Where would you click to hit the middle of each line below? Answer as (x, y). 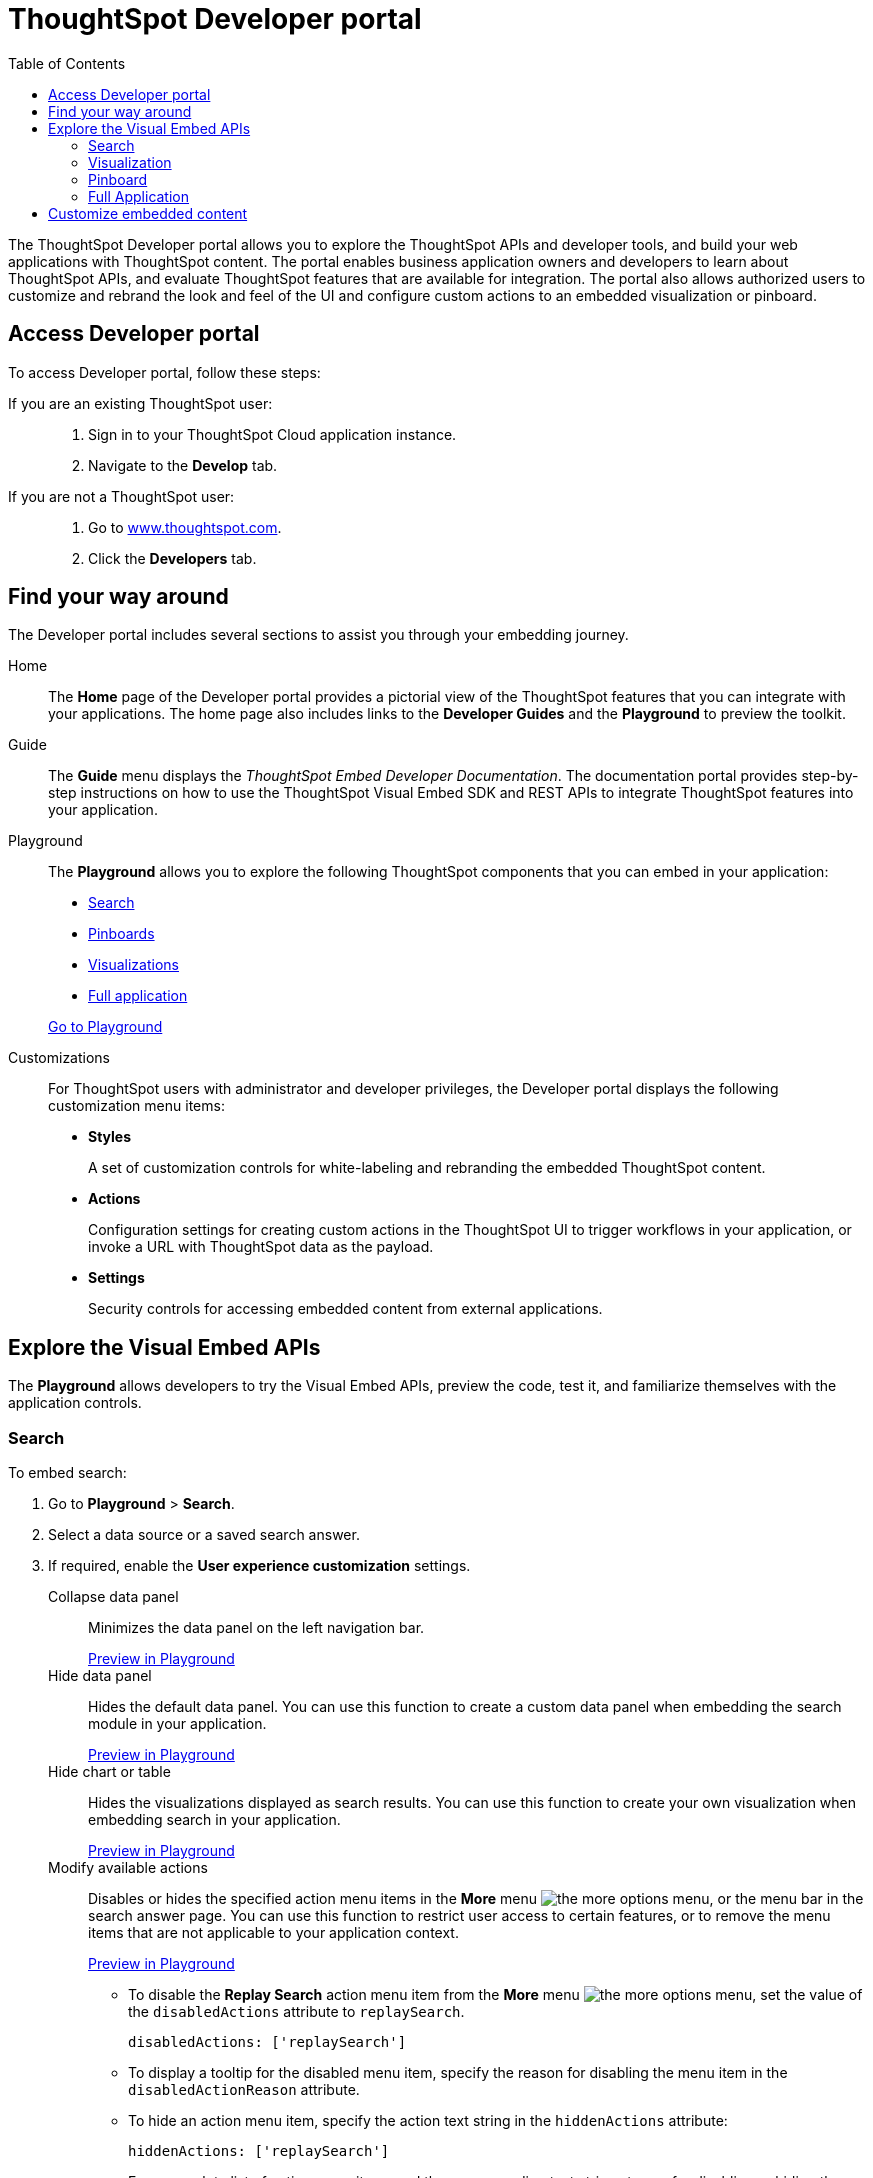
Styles (110, 1137)
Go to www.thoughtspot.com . (185, 527)
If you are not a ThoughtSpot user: (121, 496)
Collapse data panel (113, 1597)
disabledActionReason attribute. (244, 2090)
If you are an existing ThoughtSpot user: (140, 403)
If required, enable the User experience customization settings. (259, 1566)
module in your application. (177, 1724)
